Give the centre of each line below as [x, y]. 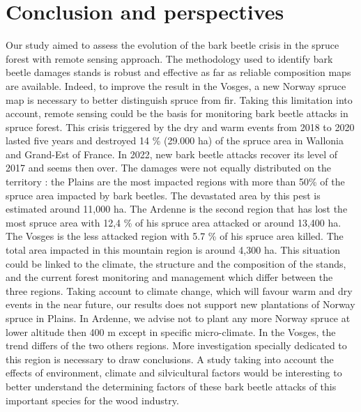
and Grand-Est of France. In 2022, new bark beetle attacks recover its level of [172, 154]
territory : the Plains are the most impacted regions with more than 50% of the [175, 182]
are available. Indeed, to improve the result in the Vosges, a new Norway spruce [176, 85]
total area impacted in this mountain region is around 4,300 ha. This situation [173, 250]
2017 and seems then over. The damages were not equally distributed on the [169, 168]
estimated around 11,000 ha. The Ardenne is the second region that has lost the [177, 209]
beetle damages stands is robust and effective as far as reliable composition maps [178, 72]
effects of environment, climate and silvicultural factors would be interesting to [174, 373]
